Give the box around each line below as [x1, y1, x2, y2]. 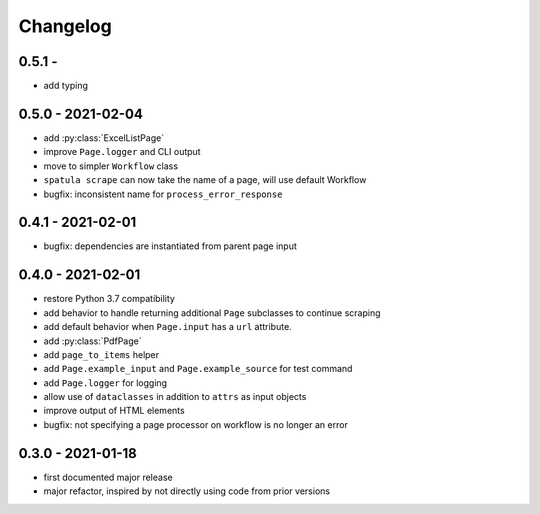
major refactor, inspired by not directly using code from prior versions [43, 485, 330, 497]
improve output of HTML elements [43, 405, 185, 417]
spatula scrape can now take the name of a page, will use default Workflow [43, 174, 367, 186]
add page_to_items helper [43, 348, 160, 360]
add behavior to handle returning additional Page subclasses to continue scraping [43, 306, 381, 319]
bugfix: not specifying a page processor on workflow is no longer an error [43, 418, 349, 430]
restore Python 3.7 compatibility [43, 293, 175, 305]
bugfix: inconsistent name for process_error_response [43, 188, 283, 200]
